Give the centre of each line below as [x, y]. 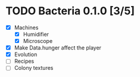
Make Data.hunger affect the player [58, 48]
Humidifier [36, 34]
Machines [26, 27]
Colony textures [34, 68]
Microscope [38, 41]
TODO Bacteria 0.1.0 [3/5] [70, 11]
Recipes [24, 61]
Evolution [26, 54]
